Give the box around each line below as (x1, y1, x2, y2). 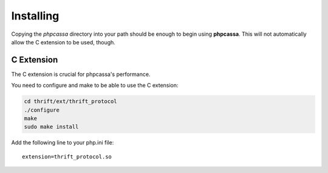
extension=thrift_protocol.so (22, 153, 112, 160)
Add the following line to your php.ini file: (11, 139, 114, 146)
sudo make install (24, 123, 79, 131)
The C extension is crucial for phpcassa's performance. (11, 70, 151, 78)
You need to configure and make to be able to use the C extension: (11, 82, 179, 89)
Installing (11, 9, 60, 22)
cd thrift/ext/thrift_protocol (24, 98, 118, 105)
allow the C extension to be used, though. (11, 38, 115, 46)
